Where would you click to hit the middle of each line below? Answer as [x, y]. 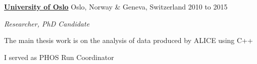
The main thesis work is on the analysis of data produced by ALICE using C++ [128, 40]
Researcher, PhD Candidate [47, 23]
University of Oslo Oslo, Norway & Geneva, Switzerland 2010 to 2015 [116, 6]
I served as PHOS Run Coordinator [59, 57]
